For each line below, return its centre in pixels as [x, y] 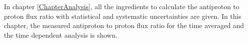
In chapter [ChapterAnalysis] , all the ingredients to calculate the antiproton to [122, 6]
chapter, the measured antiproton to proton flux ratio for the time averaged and [124, 25]
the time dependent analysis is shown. [61, 35]
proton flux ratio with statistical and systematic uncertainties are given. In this [123, 16]
